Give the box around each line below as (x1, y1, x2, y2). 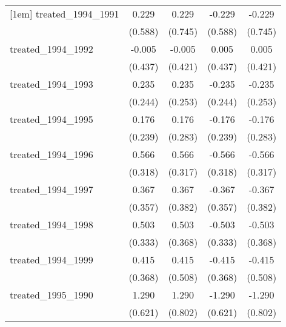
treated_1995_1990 (10, 288, 93, 302)
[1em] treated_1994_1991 (10, 7, 119, 21)
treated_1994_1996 (10, 147, 93, 161)
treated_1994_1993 (10, 77, 93, 91)
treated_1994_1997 (10, 182, 93, 196)
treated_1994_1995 (10, 112, 93, 126)
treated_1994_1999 (10, 253, 93, 266)
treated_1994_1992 (10, 42, 93, 56)
